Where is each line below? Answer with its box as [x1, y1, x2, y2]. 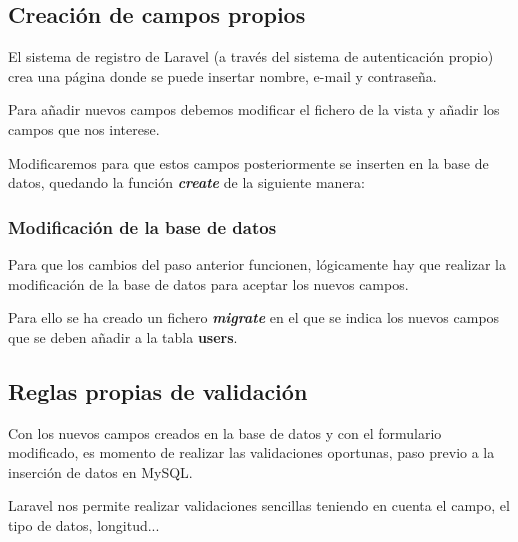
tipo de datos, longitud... [8, 514, 160, 535]
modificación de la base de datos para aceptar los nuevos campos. [8, 273, 409, 294]
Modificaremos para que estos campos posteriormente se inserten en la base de [8, 152, 489, 173]
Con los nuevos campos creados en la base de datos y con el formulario [8, 422, 442, 443]
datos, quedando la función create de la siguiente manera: [8, 172, 365, 193]
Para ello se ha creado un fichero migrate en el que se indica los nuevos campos [8, 307, 500, 328]
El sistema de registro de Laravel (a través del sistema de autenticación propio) [8, 46, 494, 67]
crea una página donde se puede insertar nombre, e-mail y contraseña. [8, 65, 437, 86]
